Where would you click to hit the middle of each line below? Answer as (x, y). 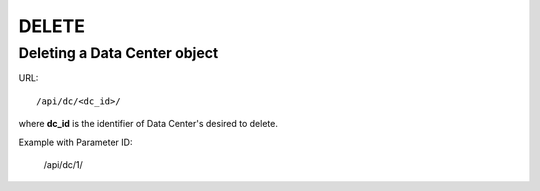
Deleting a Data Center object (118, 53)
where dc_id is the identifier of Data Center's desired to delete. (148, 124)
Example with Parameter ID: (75, 142)
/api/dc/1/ (63, 164)
